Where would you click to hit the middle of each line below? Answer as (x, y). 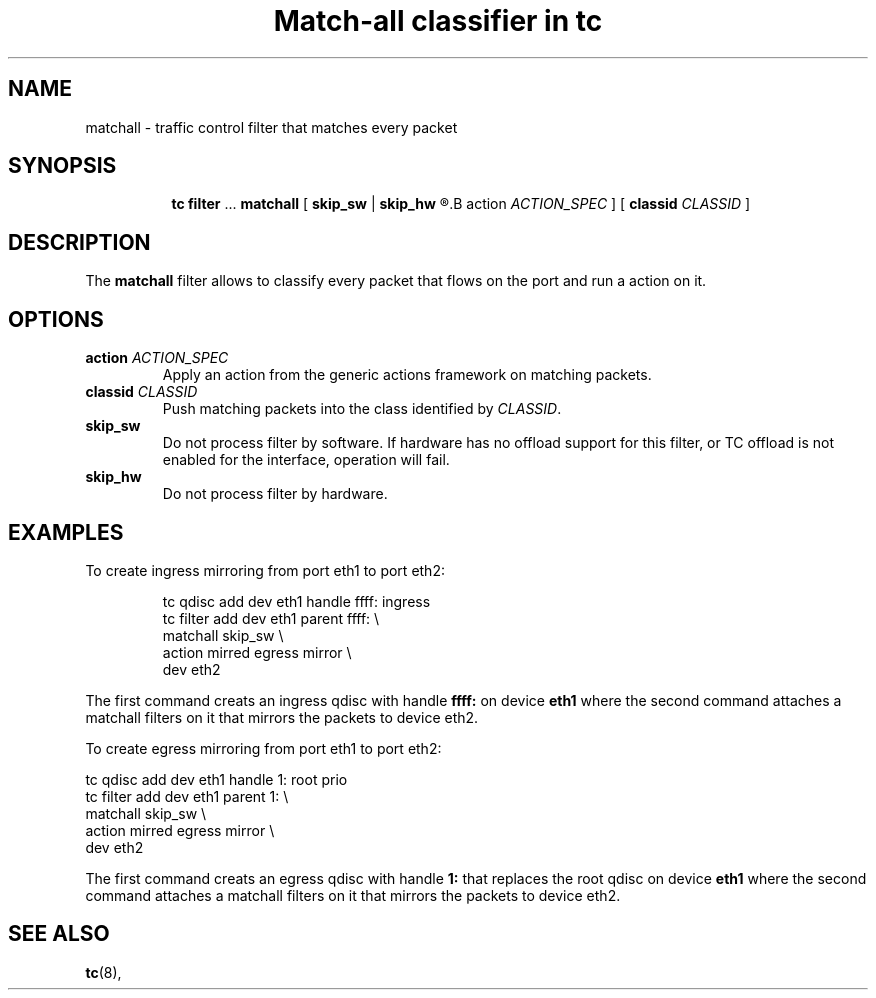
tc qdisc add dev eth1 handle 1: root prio (216, 779)
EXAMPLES (66, 532)
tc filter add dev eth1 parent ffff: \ (271, 618)
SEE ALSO (59, 934)
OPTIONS (56, 319)
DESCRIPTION (79, 242)
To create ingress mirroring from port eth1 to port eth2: (265, 570)
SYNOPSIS (62, 166)
